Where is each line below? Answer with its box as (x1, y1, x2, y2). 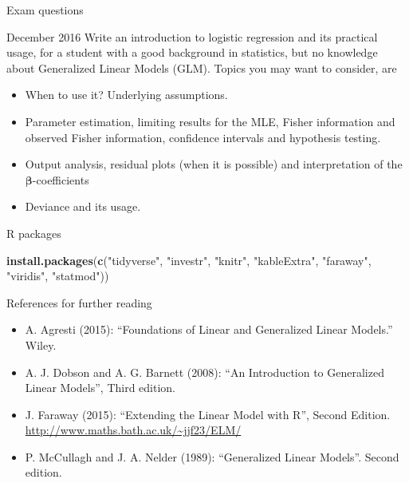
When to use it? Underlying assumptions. (25, 86, 228, 103)
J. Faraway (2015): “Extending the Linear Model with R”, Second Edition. (25, 406, 391, 422)
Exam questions (6, 2, 84, 18)
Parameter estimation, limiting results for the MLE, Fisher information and (25, 113, 395, 129)
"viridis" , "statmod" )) (6, 267, 109, 284)
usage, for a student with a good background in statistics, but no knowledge (6, 44, 378, 61)
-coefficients (32, 171, 89, 188)
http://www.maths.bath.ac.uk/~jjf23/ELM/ (25, 422, 242, 438)
